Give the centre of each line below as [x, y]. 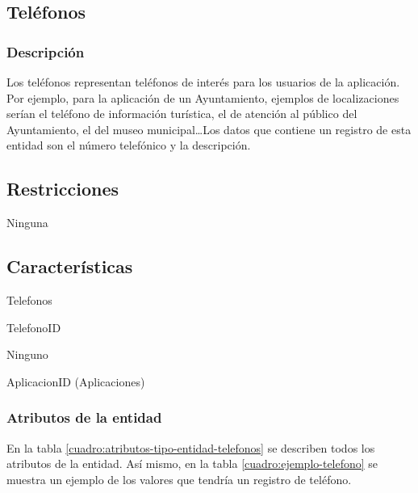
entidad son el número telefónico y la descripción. [129, 145]
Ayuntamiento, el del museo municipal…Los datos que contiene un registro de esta [209, 129]
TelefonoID [34, 327]
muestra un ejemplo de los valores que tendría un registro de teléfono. [179, 479]
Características [70, 266]
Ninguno [27, 354]
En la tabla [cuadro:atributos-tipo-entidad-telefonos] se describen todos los [191, 447]
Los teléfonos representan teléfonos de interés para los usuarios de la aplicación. [203, 82]
